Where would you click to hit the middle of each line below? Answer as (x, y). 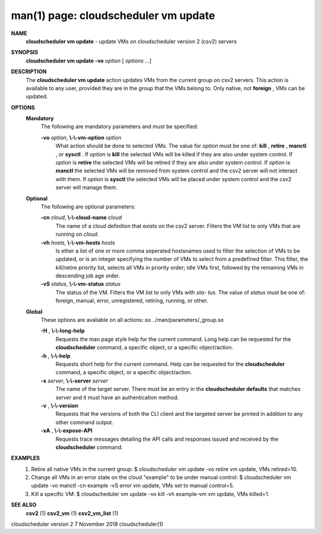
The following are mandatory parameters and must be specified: (119, 127)
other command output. (84, 422)
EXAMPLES (25, 458)
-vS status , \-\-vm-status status (81, 284)
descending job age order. (88, 276)
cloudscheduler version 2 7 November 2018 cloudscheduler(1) (87, 524)
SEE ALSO (24, 505)
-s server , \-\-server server (74, 381)
